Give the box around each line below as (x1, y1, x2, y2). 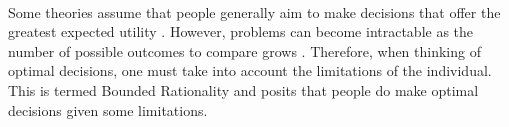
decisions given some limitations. (8, 99, 208, 120)
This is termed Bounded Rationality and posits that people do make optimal (8, 79, 479, 100)
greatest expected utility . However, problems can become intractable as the (8, 21, 474, 42)
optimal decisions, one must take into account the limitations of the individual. (8, 60, 492, 81)
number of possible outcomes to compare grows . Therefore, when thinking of (8, 40, 481, 61)
